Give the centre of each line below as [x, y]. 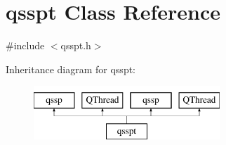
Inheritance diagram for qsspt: [71, 69]
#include [25, 45]
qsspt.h [76, 45]
